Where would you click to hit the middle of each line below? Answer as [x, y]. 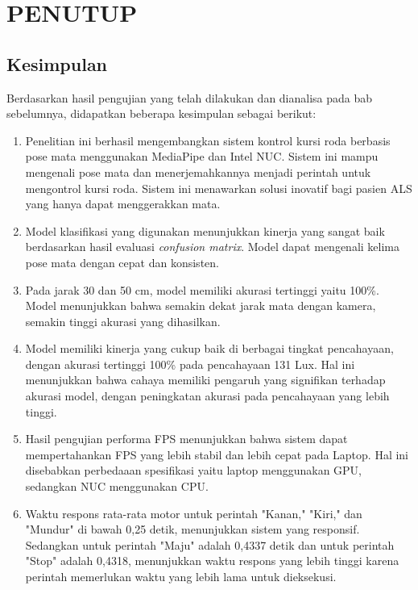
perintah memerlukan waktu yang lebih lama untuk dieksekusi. [181, 577]
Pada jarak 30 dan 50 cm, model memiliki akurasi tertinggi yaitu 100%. [202, 289]
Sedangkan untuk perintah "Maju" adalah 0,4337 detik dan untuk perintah [210, 544]
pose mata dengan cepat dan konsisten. [122, 262]
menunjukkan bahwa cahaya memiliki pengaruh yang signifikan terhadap [205, 380]
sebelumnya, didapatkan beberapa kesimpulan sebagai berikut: [161, 113]
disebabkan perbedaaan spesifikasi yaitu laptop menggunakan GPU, [194, 470]
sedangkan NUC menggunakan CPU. [117, 486]
